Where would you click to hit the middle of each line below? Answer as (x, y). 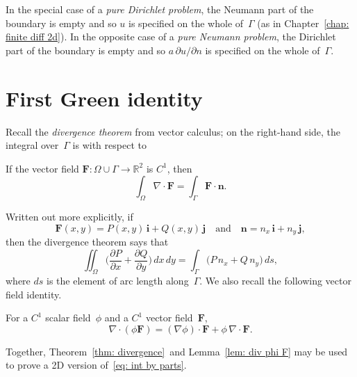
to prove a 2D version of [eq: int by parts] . (96, 365)
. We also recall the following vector (275, 280)
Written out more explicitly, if (69, 217)
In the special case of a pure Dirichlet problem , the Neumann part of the (160, 9)
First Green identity (104, 98)
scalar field (68, 318)
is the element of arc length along (118, 280)
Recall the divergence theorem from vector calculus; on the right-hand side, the (173, 131)
